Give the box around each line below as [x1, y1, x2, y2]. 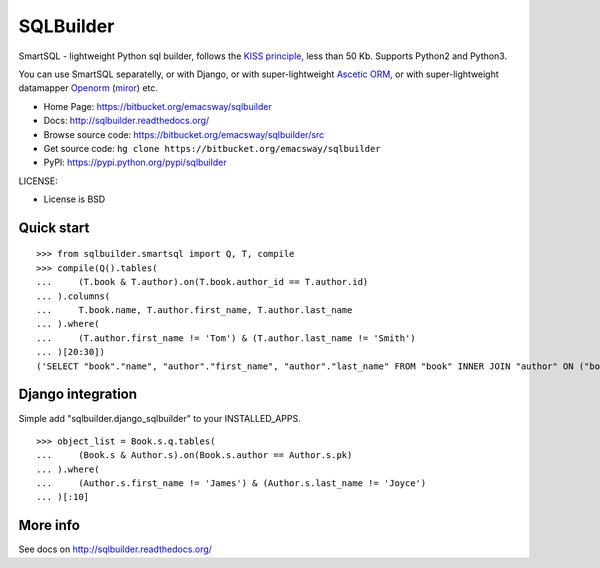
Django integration [18, 386, 138, 403]
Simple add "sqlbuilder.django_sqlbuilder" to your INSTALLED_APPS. [18, 412, 301, 424]
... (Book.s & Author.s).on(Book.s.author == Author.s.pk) [36, 450, 353, 461]
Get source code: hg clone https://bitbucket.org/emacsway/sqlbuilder [43, 142, 381, 154]
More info [18, 517, 80, 534]
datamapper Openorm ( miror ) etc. [18, 82, 159, 94]
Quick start [18, 219, 90, 236]
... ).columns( [36, 290, 111, 302]
